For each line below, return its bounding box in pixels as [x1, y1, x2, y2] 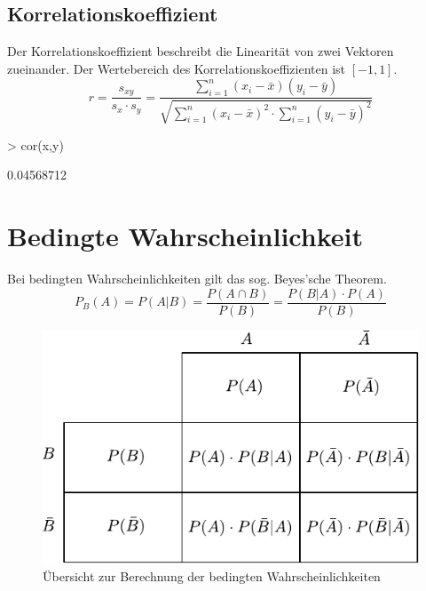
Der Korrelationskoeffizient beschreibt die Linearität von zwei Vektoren [7, 42, 394, 60]
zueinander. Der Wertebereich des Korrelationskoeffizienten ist [7, 59, 345, 77]
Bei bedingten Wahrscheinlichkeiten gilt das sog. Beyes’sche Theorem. [7, 269, 387, 288]
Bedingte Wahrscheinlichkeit [7, 218, 363, 254]
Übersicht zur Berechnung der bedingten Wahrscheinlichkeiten [43, 566, 381, 585]
